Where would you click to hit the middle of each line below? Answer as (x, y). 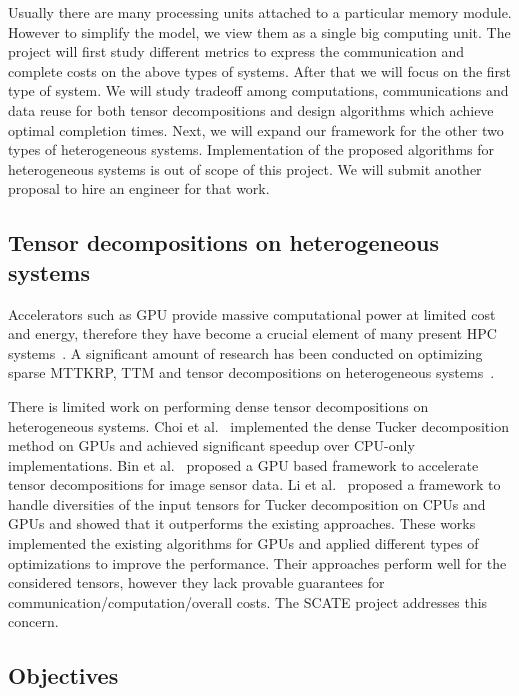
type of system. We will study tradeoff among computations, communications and (258, 90)
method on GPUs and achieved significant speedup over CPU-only (211, 445)
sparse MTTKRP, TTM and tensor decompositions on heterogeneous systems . (251, 372)
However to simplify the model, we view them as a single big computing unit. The (259, 31)
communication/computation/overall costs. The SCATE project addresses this (248, 601)
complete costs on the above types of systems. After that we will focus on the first (260, 70)
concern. (33, 621)
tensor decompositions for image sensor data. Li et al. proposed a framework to (254, 484)
